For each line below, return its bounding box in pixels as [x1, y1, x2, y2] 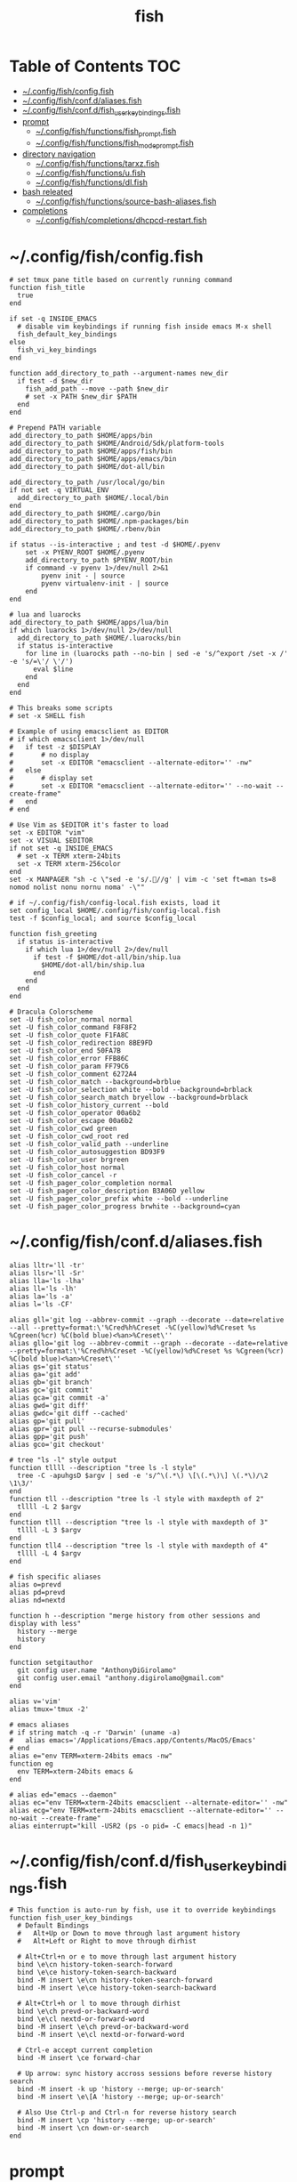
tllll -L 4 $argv [17, 1549, 82, 1558]
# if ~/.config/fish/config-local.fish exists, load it [9, 899, 221, 908]
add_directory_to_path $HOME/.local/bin [17, 494, 169, 503]
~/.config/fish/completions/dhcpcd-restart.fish [35, 215, 207, 226]
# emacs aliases [9, 1720, 69, 1730]
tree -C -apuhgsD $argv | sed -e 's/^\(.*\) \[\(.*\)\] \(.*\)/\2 [17, 1471, 269, 1481]
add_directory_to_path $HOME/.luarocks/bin [17, 634, 181, 642]
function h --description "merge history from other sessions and [9, 1612, 261, 1620]
